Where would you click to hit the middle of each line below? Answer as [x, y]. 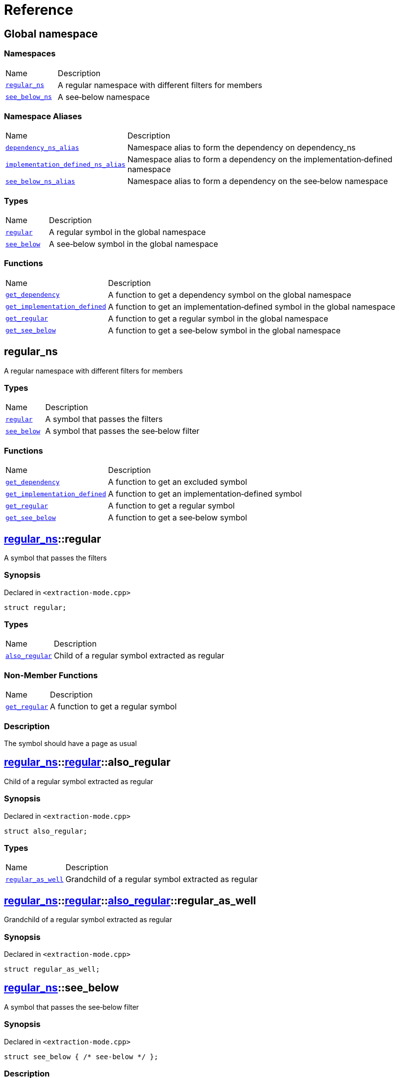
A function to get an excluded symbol [177, 482]
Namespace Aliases [43, 116]
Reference [39, 10]
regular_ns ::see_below [62, 988]
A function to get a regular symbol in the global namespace [218, 318]
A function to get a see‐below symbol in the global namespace [224, 330]
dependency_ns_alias [42, 147]
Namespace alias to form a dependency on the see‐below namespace [258, 181]
